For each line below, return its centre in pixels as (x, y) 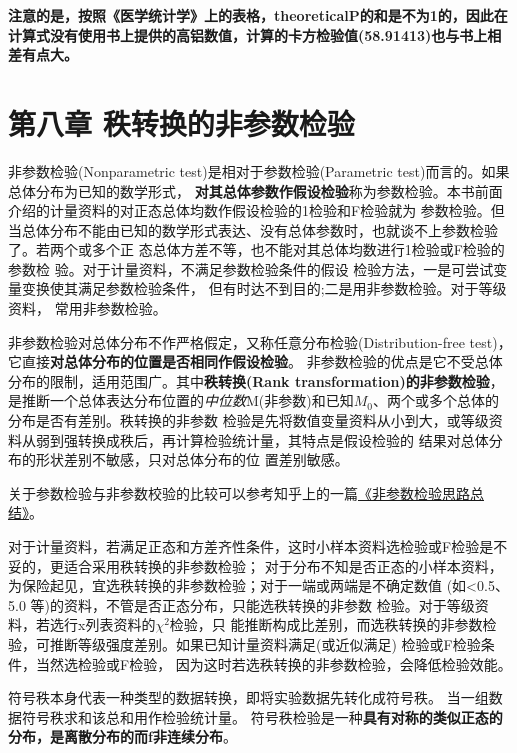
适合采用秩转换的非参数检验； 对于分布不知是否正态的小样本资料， (283, 565)
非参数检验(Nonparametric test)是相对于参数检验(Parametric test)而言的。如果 (259, 170)
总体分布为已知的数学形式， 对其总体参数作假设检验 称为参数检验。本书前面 (255, 190)
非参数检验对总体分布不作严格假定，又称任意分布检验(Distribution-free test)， (260, 341)
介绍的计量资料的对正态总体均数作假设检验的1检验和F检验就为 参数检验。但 (256, 210)
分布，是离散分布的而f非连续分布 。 (122, 736)
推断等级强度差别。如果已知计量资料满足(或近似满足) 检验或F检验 (265, 643)
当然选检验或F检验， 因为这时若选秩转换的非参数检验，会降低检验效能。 (273, 663)
